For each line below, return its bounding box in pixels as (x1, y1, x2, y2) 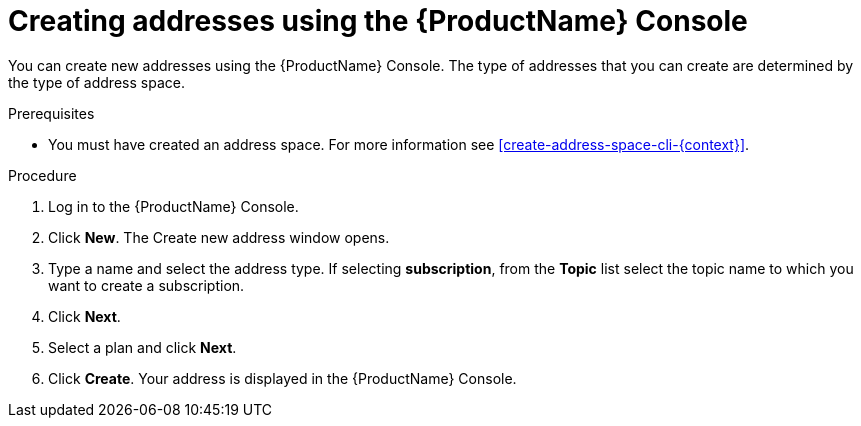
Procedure (8, 166, 77, 184)
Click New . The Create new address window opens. (48, 228, 390, 246)
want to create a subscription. (48, 276, 245, 294)
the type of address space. (8, 73, 185, 91)
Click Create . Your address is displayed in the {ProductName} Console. (48, 369, 517, 387)
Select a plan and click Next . (48, 338, 237, 356)
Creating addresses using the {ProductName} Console (8, 4, 748, 38)
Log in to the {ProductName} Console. (48, 197, 299, 215)
